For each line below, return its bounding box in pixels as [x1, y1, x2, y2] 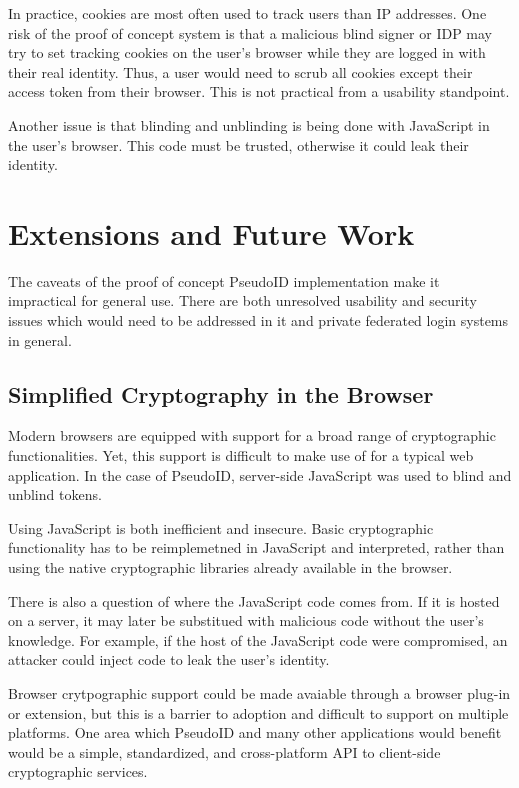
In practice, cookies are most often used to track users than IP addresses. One [8, 3, 487, 23]
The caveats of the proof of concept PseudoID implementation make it [8, 270, 440, 291]
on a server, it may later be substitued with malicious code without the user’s [8, 610, 484, 631]
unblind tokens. [8, 484, 102, 505]
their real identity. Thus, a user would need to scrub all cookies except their [8, 61, 473, 82]
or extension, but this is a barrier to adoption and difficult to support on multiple [8, 702, 509, 723]
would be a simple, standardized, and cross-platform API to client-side [8, 741, 441, 762]
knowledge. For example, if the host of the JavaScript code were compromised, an [8, 629, 508, 650]
